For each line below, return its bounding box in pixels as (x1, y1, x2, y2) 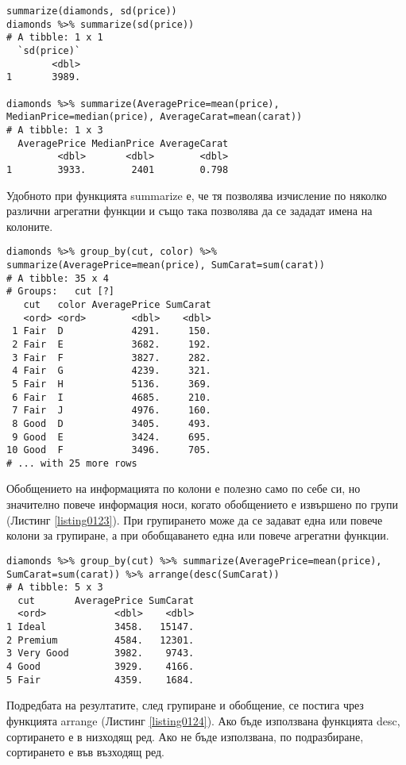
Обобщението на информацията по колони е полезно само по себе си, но (6, 480, 361, 497)
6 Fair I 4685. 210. (12, 391, 211, 403)
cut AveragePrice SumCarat (17, 594, 195, 606)
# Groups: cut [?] (6, 286, 115, 298)
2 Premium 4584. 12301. (6, 634, 195, 646)
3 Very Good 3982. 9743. (6, 648, 195, 659)
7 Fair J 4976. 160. (12, 405, 211, 417)
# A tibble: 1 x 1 (6, 32, 103, 44)
